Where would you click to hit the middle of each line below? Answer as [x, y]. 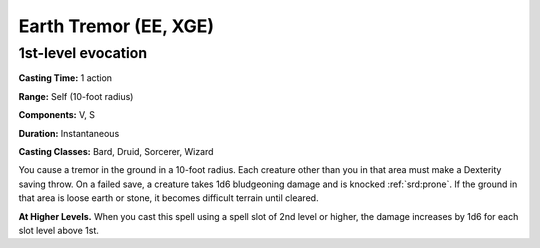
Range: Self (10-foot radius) [76, 96]
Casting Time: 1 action [65, 78]
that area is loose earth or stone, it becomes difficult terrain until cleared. [168, 198]
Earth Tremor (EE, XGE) [116, 26]
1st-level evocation [83, 53]
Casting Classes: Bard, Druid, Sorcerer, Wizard [116, 151]
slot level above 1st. [59, 230]
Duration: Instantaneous [69, 133]
